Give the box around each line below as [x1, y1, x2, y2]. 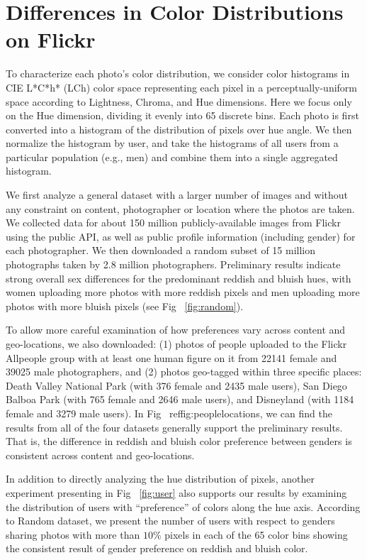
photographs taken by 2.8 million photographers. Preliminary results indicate [6, 257, 341, 272]
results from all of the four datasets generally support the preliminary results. [6, 419, 343, 434]
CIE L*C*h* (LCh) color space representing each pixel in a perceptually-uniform [6, 79, 357, 94]
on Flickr [6, 25, 96, 54]
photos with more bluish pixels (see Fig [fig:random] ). [6, 298, 244, 313]
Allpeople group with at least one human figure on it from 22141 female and [6, 350, 337, 365]
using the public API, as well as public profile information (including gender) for [6, 229, 356, 243]
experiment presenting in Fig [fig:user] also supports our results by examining [6, 485, 347, 500]
